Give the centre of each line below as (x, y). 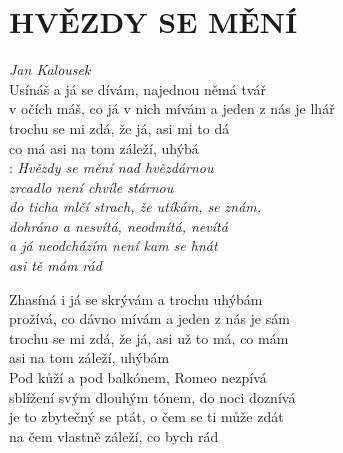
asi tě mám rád (55, 265)
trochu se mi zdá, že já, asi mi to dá (119, 127)
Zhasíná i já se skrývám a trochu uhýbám (136, 298)
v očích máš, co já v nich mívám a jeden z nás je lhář (172, 108)
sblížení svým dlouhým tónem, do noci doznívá (152, 396)
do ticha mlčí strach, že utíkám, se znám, (135, 206)
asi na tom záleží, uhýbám (89, 357)
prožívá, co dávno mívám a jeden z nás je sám (149, 318)
